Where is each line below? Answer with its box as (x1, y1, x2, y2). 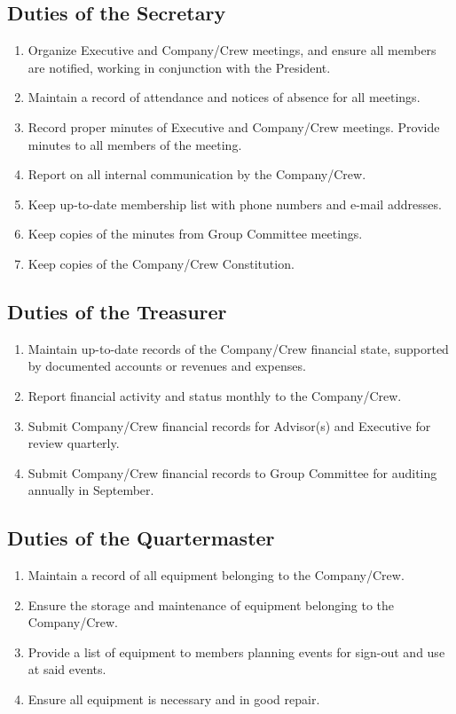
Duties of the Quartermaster (7, 524, 275, 552)
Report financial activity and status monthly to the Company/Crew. (28, 386, 402, 404)
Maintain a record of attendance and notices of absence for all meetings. (28, 88, 421, 106)
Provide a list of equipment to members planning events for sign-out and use (28, 642, 445, 661)
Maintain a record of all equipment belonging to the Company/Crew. (28, 566, 405, 585)
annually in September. (28, 481, 154, 499)
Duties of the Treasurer (7, 297, 227, 325)
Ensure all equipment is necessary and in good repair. (28, 690, 320, 709)
